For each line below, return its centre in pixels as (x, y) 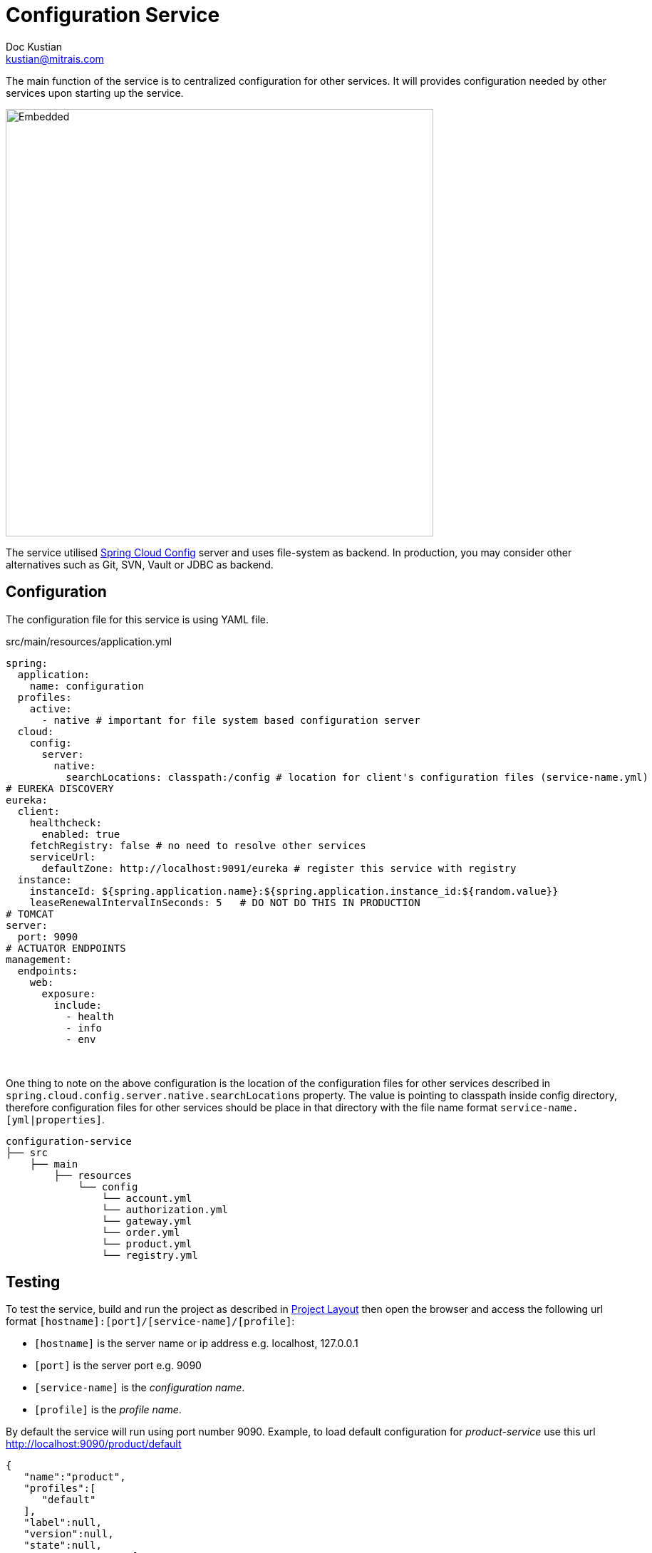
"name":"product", (75, 1477)
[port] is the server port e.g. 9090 (118, 1366)
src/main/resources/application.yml (89, 641)
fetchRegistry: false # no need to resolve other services (198, 845)
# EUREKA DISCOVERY (60, 788)
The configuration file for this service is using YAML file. (137, 619)
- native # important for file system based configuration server (231, 720)
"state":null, (63, 1546)
